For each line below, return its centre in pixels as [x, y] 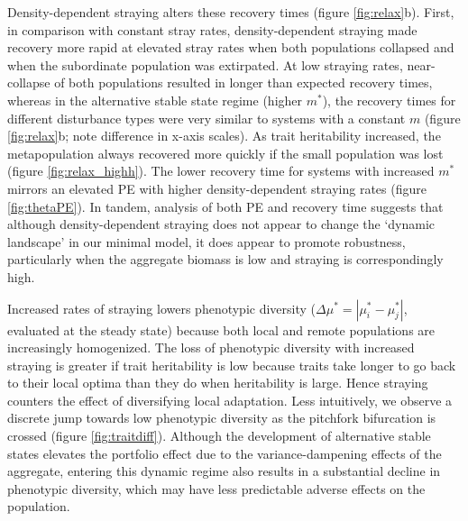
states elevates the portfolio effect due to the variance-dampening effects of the [225, 453]
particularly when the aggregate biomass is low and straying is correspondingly [225, 259]
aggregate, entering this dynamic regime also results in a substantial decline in [224, 471]
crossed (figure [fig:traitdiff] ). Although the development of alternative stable [219, 436]
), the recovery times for [389, 100]
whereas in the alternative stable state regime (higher [155, 100]
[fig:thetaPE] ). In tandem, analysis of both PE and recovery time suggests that [225, 206]
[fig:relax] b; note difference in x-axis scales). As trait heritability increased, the [224, 136]
